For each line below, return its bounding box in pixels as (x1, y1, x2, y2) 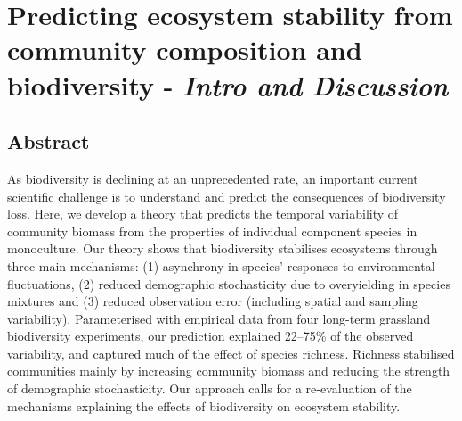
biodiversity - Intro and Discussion (7, 66, 449, 103)
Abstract (7, 128, 90, 155)
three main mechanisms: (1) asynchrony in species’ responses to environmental (7, 256, 435, 275)
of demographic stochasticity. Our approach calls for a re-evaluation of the (7, 379, 412, 398)
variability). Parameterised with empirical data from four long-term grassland (7, 309, 431, 327)
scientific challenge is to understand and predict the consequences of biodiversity (7, 186, 446, 205)
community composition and (7, 31, 362, 68)
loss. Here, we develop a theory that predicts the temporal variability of (7, 204, 399, 223)
